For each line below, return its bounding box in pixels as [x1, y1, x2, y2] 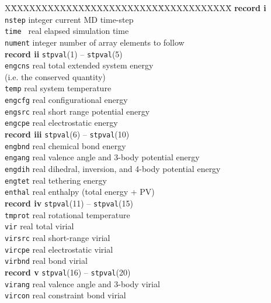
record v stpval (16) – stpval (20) [5, 266, 131, 278]
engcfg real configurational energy [5, 94, 128, 106]
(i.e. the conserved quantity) [5, 70, 106, 82]
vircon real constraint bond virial [5, 289, 126, 301]
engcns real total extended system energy [5, 59, 154, 71]
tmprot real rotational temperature [5, 208, 130, 221]
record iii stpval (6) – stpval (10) [5, 128, 130, 140]
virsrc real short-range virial [5, 232, 110, 243]
